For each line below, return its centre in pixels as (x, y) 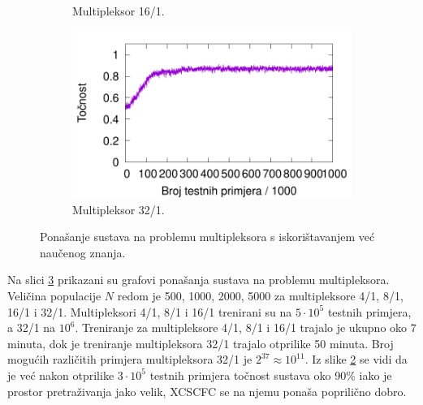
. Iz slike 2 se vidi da (356, 359)
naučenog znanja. (83, 252)
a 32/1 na (32, 327)
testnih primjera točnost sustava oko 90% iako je (271, 375)
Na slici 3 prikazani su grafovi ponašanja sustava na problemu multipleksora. (199, 280)
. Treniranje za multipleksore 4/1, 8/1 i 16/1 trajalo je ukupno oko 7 (246, 327)
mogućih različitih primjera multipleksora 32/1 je (130, 359)
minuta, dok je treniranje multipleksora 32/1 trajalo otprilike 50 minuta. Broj (201, 343)
